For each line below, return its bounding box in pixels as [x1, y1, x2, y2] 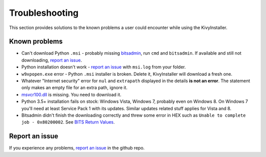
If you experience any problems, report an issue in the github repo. [9, 145, 145, 151]
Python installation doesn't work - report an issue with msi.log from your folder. [21, 64, 186, 70]
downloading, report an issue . [21, 57, 82, 63]
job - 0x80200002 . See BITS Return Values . [21, 119, 115, 125]
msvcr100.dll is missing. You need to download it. [21, 92, 122, 97]
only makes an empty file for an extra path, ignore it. [21, 85, 128, 91]
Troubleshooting [9, 7, 79, 18]
